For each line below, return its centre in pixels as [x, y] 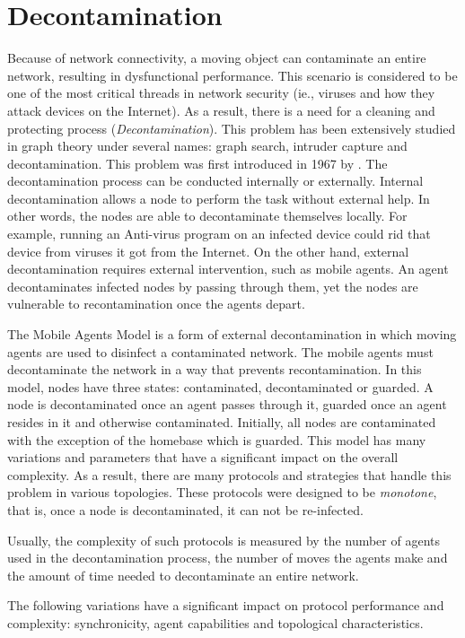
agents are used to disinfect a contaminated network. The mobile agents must [220, 351]
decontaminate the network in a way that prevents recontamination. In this [215, 369]
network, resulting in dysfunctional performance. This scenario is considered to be [232, 75]
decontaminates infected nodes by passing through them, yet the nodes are [213, 286]
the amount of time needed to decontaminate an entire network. [183, 575]
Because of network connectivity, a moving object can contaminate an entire [217, 58]
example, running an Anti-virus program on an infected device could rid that [219, 234]
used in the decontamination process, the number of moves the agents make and [228, 558]
